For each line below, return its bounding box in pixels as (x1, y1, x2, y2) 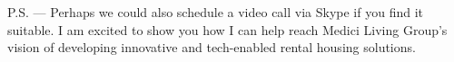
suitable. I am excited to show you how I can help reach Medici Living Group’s (7, 20, 448, 39)
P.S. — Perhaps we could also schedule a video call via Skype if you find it (7, 3, 424, 21)
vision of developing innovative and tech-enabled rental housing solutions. (7, 38, 416, 57)
